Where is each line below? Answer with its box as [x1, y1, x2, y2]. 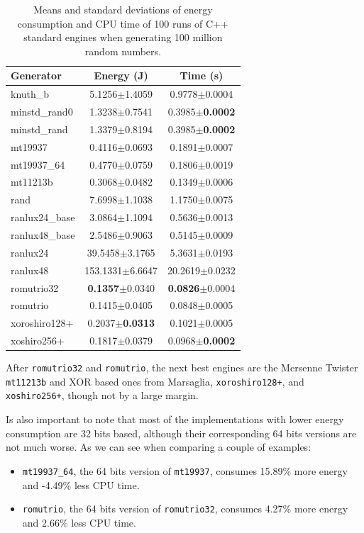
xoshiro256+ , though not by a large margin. [6, 388, 199, 403]
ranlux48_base [11, 227, 75, 242]
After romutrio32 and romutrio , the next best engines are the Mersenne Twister [6, 360, 358, 375]
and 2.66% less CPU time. [22, 515, 136, 529]
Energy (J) [94, 68, 148, 83]
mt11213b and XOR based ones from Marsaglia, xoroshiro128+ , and [6, 374, 304, 388]
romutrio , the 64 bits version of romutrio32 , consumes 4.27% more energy [22, 501, 348, 516]
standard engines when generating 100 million [23, 30, 223, 45]
